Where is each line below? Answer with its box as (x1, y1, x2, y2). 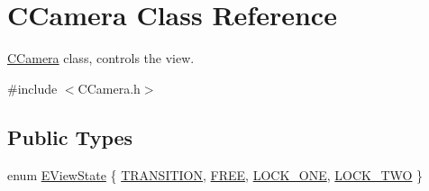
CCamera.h (78, 78, 141, 97)
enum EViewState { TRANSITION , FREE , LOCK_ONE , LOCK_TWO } (7, 165, 424, 184)
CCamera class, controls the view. (7, 49, 195, 68)
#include (7, 78, 58, 97)
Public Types (7, 123, 133, 150)
